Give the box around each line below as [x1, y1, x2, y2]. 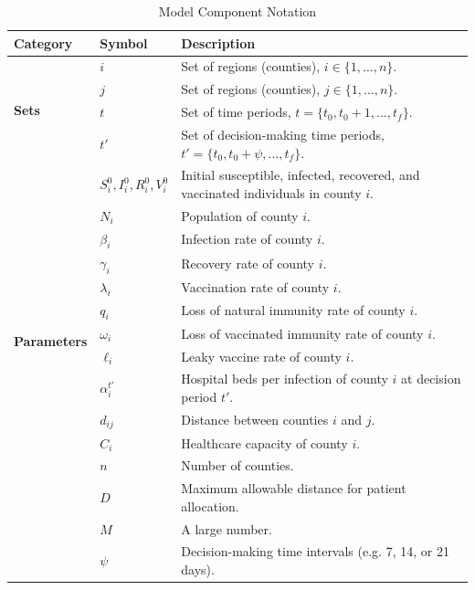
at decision [401, 369, 461, 388]
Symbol [100, 33, 148, 52]
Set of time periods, [181, 102, 291, 121]
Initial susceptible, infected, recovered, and [181, 165, 420, 184]
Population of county [181, 205, 299, 225]
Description [181, 33, 256, 52]
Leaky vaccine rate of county [181, 346, 342, 365]
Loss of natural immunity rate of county [181, 300, 406, 320]
